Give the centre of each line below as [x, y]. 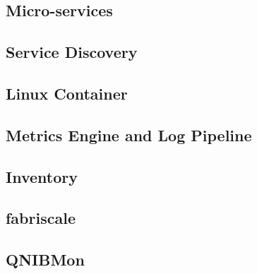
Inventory [42, 176]
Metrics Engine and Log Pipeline [129, 135]
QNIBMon [45, 260]
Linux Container [67, 93]
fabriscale [41, 218]
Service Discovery [72, 52]
